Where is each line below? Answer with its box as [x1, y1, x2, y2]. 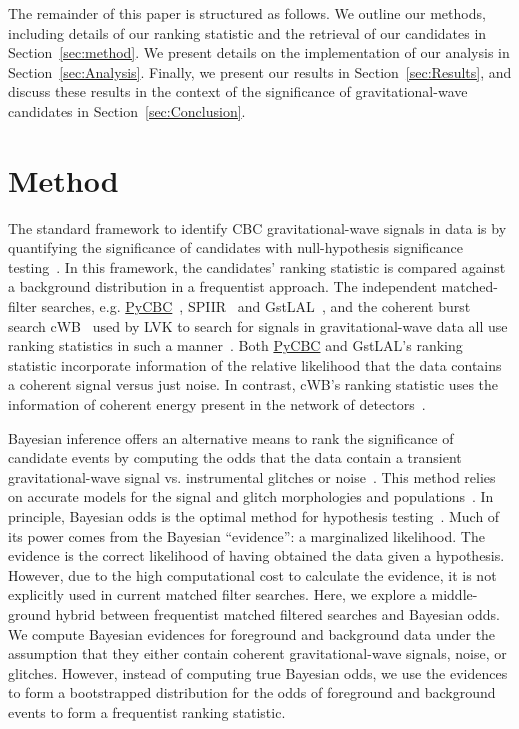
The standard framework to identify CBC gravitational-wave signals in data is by [8, 217, 507, 238]
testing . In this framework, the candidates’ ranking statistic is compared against [8, 256, 506, 277]
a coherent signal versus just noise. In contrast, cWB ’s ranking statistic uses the [8, 374, 499, 395]
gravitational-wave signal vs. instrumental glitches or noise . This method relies [8, 466, 496, 487]
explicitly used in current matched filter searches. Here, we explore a [8, 584, 427, 605]
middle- [431, 584, 478, 605]
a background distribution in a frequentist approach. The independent [8, 276, 437, 297]
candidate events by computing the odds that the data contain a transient [8, 447, 462, 468]
